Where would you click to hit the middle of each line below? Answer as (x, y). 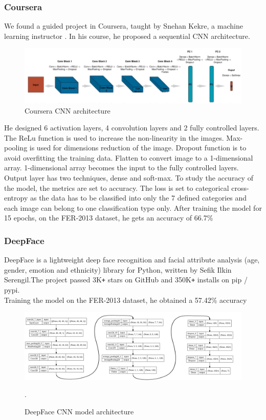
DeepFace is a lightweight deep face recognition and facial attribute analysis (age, (132, 260)
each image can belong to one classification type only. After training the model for (133, 207)
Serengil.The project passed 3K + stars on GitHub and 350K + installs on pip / (126, 280)
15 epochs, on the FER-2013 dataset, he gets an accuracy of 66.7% (109, 218)
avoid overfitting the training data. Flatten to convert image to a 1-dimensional (129, 157)
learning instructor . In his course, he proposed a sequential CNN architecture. (127, 36)
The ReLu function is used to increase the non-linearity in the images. (114, 137)
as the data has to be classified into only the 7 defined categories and (138, 198)
